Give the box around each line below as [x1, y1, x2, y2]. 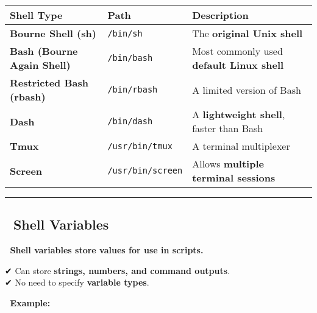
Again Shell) [10, 58, 71, 72]
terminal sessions [192, 171, 276, 185]
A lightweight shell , [192, 107, 285, 121]
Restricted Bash [10, 76, 88, 90]
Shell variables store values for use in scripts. [10, 244, 204, 256]
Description [192, 8, 249, 22]
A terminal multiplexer [192, 139, 290, 153]
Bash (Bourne [10, 44, 78, 58]
